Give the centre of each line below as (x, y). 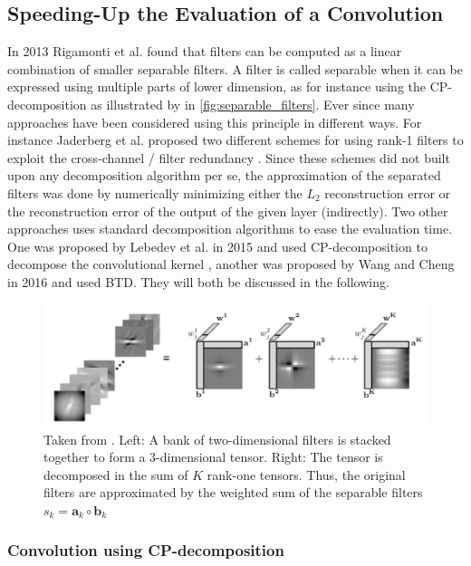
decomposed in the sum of (116, 474)
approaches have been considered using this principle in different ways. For (215, 122)
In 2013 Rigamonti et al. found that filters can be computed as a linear (205, 51)
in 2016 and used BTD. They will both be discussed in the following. (198, 281)
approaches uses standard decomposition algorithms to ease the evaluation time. (230, 229)
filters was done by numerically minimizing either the (155, 192)
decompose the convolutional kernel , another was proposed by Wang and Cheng (231, 264)
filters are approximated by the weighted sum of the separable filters (233, 492)
